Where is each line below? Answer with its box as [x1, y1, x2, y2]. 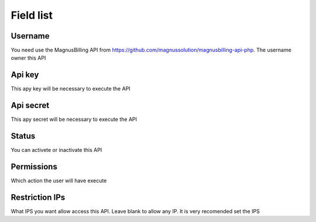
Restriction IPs [11, 192, 66, 202]
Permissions [11, 161, 58, 172]
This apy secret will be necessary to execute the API [11, 116, 138, 123]
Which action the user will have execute [11, 177, 107, 184]
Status [11, 131, 36, 141]
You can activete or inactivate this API [11, 147, 102, 154]
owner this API [11, 54, 46, 61]
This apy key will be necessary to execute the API [11, 85, 131, 92]
